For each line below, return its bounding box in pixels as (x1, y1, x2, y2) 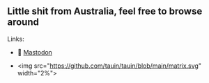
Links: (7, 35, 24, 43)
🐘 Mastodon (17, 48, 52, 56)
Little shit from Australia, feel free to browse (7, 6, 203, 17)
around (7, 17, 40, 28)
